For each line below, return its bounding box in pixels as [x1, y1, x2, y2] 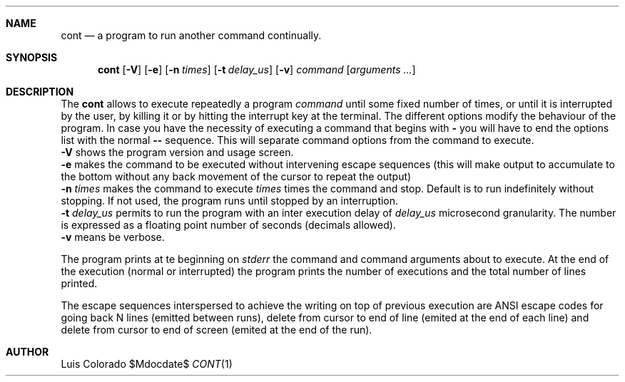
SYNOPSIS [6, 51, 58, 63]
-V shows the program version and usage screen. [61, 146, 294, 158]
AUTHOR [6, 346, 49, 358]
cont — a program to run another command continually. [61, 29, 322, 41]
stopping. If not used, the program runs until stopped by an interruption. [61, 195, 399, 207]
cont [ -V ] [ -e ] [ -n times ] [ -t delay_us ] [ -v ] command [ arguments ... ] [98, 63, 416, 76]
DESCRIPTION [6, 86, 74, 98]
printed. [61, 277, 98, 289]
